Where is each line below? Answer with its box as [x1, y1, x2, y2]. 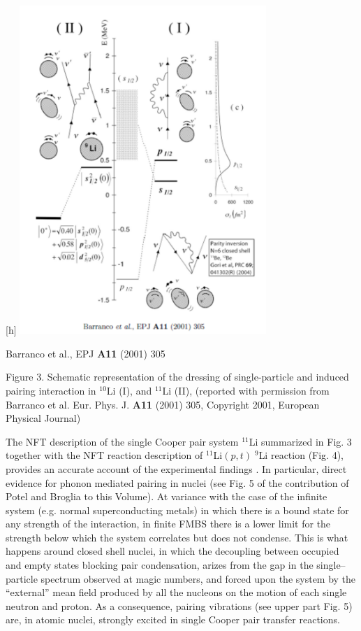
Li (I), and [106, 383, 152, 397]
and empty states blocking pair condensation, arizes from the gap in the [6, 558, 314, 572]
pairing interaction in [6, 383, 96, 397]
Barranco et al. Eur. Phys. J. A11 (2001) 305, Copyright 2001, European [6, 397, 320, 411]
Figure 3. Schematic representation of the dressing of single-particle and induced [6, 369, 349, 384]
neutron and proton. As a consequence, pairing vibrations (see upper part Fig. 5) [6, 598, 353, 613]
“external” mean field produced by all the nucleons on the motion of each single [6, 585, 347, 600]
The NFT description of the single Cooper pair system [6, 434, 239, 448]
